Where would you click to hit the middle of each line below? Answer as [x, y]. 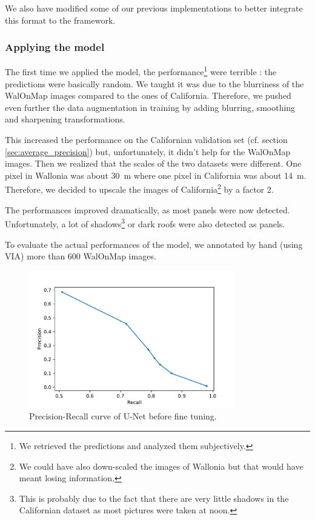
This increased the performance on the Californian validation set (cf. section [146, 140]
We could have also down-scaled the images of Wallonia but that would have [161, 466]
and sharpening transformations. [65, 119]
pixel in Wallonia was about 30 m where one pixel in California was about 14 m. [156, 175]
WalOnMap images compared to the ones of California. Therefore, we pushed [148, 95]
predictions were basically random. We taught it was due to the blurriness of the [154, 83]
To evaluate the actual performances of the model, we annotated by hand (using [154, 244]
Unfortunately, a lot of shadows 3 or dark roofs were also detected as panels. [145, 223]
